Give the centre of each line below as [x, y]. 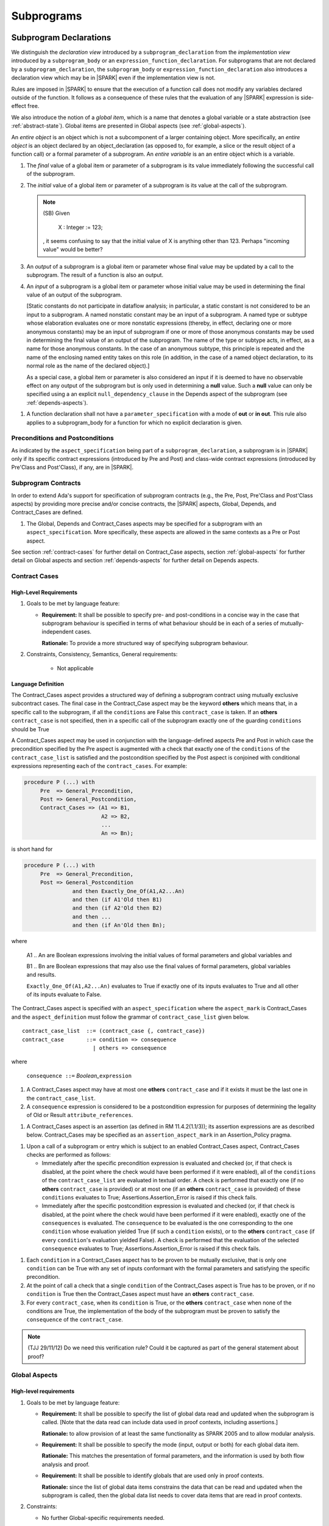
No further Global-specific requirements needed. [103, 1517]
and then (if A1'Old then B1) [117, 899]
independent [58, 632]
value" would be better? [73, 250]
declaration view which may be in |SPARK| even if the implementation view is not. [113, 78]
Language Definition [37, 684]
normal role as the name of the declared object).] [88, 366]
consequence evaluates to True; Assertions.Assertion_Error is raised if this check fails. [151, 1249]
